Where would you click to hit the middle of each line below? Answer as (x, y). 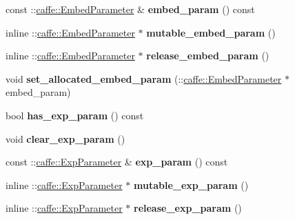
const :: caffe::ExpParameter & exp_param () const (117, 162)
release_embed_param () (208, 56)
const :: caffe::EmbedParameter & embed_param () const (130, 9)
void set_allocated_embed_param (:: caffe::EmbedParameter (144, 78)
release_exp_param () (188, 208)
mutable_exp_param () (191, 184)
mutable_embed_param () (211, 32)
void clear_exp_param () (65, 138)
